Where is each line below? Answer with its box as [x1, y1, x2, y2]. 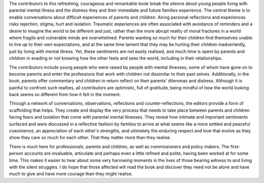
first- [230, 143, 241, 149]
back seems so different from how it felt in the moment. [9, 92, 121, 98]
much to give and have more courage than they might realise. [9, 171, 133, 177]
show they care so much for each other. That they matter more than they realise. [9, 135, 171, 141]
